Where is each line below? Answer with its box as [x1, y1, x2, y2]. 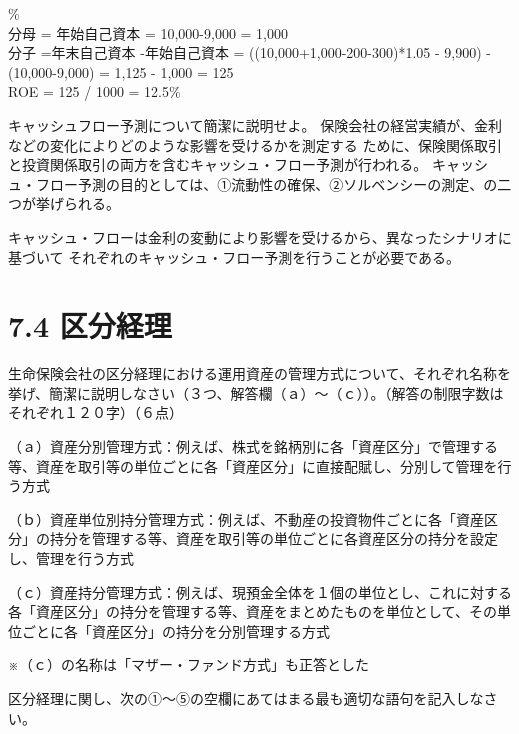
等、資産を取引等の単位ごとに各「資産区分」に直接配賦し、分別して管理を [8, 455, 498, 476]
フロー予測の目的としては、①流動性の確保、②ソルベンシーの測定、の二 [35, 173, 512, 194]
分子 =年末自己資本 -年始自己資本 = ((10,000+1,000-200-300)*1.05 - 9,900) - [8, 42, 491, 63]
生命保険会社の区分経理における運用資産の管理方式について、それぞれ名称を [8, 363, 511, 384]
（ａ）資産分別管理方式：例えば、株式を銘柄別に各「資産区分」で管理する [8, 436, 498, 457]
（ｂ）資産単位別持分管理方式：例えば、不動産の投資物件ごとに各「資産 [8, 508, 484, 529]
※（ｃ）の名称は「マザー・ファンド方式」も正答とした [8, 654, 369, 675]
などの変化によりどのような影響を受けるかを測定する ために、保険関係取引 [8, 134, 502, 155]
